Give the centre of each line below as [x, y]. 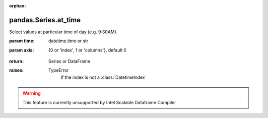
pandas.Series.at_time [45, 20]
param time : [22, 41]
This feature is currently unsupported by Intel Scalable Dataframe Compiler [99, 102]
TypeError [59, 70]
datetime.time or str [68, 41]
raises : [17, 70]
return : [17, 61]
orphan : [18, 6]
